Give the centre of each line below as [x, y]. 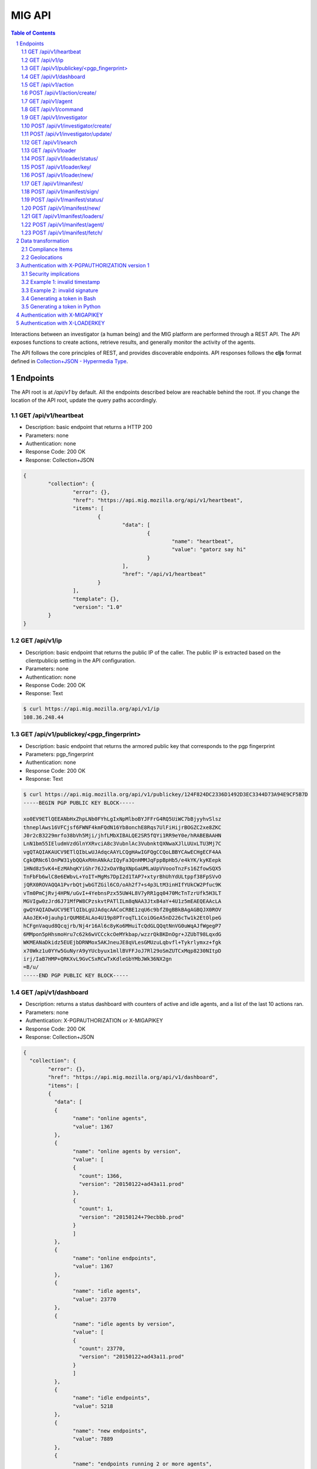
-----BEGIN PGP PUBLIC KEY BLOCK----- [79, 803]
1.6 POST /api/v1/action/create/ [59, 93]
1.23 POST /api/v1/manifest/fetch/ [62, 233]
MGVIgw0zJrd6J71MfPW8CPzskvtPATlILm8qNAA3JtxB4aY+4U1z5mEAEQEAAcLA [122, 901]
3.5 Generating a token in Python [61, 307]
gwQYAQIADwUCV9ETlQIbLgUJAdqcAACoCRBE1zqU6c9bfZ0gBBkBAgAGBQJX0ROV [122, 910]
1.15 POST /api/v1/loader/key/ [56, 167]
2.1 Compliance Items [47, 249]
